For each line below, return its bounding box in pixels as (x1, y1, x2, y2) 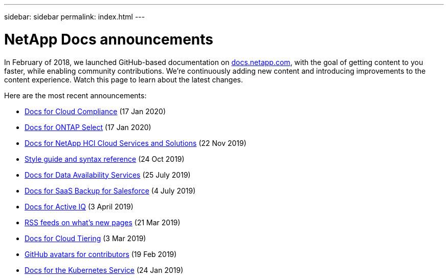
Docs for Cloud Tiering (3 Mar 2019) (25, 233, 146, 243)
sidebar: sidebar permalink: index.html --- (4, 12, 145, 21)
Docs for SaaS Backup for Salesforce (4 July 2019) (25, 186, 196, 195)
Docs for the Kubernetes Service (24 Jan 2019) (25, 265, 184, 274)
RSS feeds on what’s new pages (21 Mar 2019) (25, 218, 181, 227)
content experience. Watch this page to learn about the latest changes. (4, 75, 243, 84)
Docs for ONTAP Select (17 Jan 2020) (25, 122, 151, 132)
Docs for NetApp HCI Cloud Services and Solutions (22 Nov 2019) (25, 138, 247, 147)
